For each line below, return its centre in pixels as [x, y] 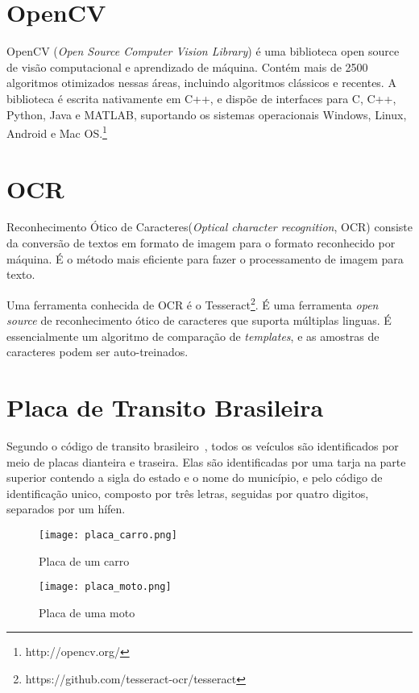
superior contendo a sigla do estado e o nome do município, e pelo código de [195, 477]
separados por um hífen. [66, 509]
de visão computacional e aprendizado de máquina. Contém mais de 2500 [187, 66]
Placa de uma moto [87, 612]
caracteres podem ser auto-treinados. [97, 352]
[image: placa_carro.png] [108, 535]
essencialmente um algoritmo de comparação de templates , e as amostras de [193, 336]
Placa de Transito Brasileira [165, 407]
